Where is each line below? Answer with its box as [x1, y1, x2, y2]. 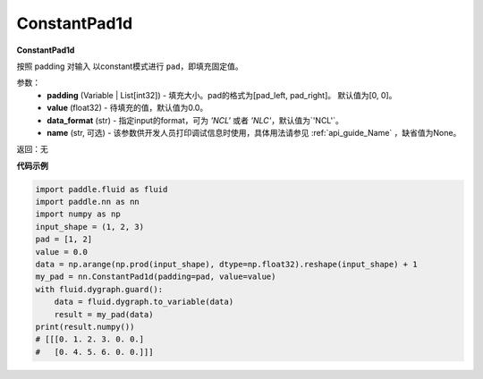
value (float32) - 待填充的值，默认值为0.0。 [47, 103, 208, 114]
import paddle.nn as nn [35, 197, 140, 207]
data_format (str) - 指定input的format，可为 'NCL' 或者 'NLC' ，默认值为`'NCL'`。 [47, 114, 343, 125]
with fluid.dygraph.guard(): [35, 284, 164, 294]
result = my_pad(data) [54, 309, 154, 319]
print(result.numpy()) [35, 322, 135, 332]
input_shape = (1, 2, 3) [35, 222, 145, 232]
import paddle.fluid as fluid [35, 184, 168, 194]
